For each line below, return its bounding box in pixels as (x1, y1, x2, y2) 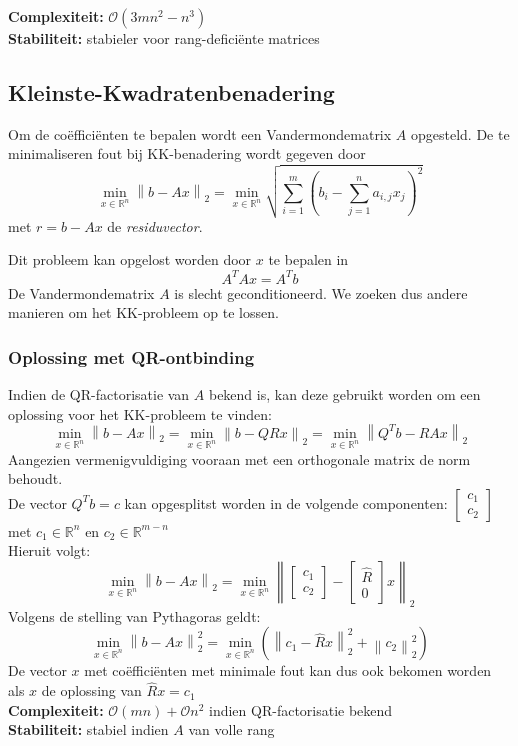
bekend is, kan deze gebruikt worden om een (208, 383, 481, 404)
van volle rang (188, 719, 275, 740)
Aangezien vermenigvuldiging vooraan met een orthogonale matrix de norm (8, 448, 471, 469)
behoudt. (8, 468, 63, 489)
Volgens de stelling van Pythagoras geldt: (8, 605, 261, 626)
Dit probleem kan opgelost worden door (8, 249, 252, 270)
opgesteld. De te (410, 123, 510, 144)
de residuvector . (107, 215, 203, 236)
